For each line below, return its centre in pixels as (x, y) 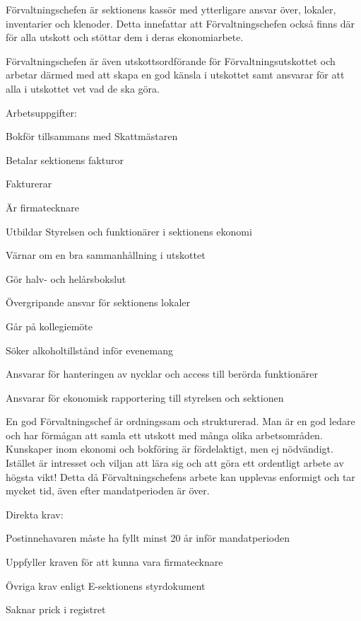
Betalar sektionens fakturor (65, 159)
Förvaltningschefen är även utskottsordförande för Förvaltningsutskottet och (171, 60)
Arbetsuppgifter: (41, 112)
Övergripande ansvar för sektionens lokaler (98, 302)
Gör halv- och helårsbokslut (66, 278)
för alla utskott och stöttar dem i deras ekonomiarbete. (125, 37)
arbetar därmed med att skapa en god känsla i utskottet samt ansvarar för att (175, 75)
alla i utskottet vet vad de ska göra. (83, 88)
